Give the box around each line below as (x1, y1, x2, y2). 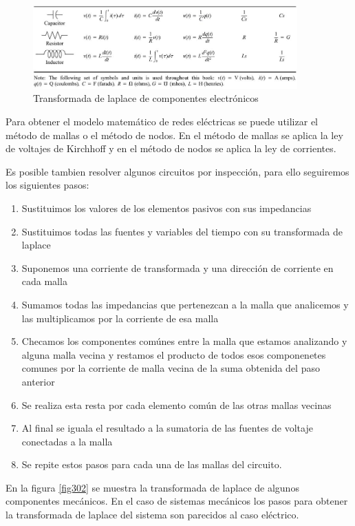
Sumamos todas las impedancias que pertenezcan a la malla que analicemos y (21, 297, 349, 311)
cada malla (21, 274, 67, 288)
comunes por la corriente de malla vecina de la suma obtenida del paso (21, 361, 320, 375)
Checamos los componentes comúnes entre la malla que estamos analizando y (21, 334, 347, 348)
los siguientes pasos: (6, 178, 89, 192)
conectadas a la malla (21, 434, 113, 448)
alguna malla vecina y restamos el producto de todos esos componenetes (21, 347, 326, 361)
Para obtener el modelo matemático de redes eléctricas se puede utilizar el (6, 114, 318, 129)
